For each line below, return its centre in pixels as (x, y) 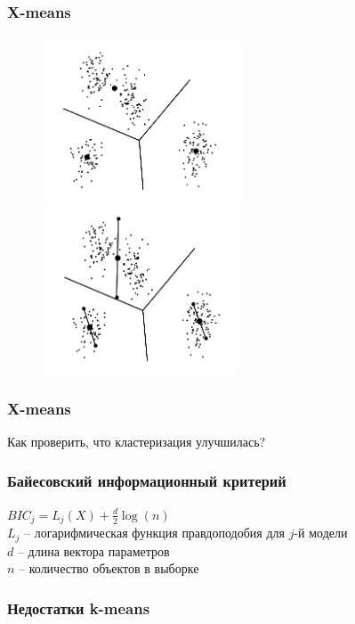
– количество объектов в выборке (109, 568)
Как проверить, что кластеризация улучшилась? (137, 441)
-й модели (321, 533)
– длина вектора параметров (93, 550)
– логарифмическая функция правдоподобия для (154, 533)
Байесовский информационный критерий (147, 481)
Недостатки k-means (79, 608)
